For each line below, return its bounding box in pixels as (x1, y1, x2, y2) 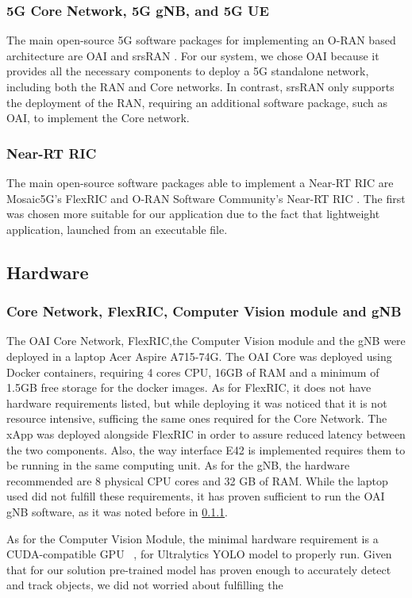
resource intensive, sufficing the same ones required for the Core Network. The (6, 410, 387, 427)
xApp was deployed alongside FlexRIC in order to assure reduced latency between (6, 425, 406, 442)
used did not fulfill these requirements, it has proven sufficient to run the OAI (6, 488, 385, 504)
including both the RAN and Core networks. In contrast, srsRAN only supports (6, 79, 395, 94)
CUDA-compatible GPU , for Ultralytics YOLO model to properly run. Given (6, 546, 392, 562)
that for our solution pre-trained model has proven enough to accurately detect (6, 561, 391, 577)
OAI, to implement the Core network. (6, 109, 190, 126)
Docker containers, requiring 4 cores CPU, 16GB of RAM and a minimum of (6, 363, 379, 380)
